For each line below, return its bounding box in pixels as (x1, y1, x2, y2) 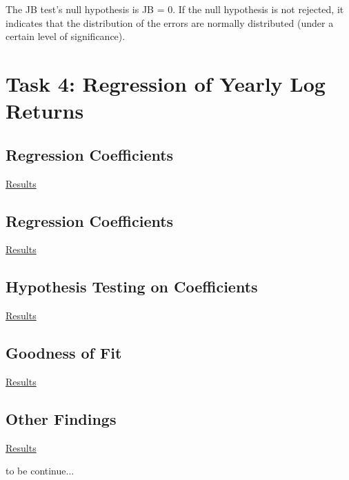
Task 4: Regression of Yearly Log (6, 69, 326, 97)
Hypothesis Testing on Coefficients (6, 276, 258, 297)
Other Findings (6, 408, 117, 429)
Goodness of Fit (6, 342, 122, 363)
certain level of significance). (6, 29, 126, 43)
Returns (6, 97, 84, 125)
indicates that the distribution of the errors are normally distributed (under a (6, 15, 334, 30)
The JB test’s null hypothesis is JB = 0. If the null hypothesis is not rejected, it (6, 2, 344, 16)
